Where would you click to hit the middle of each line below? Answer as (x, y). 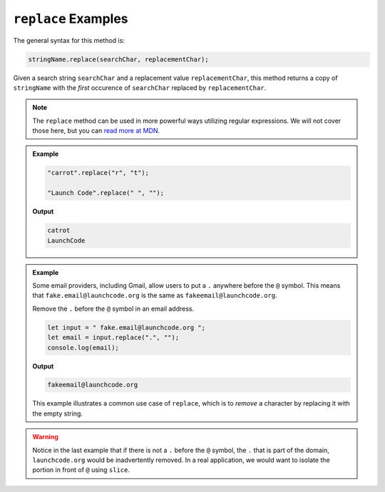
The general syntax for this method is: (69, 40)
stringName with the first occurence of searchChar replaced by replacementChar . (140, 87)
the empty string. (58, 413)
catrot (59, 231)
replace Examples (71, 19)
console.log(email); (83, 347)
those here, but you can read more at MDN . (96, 131)
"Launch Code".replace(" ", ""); (106, 193)
